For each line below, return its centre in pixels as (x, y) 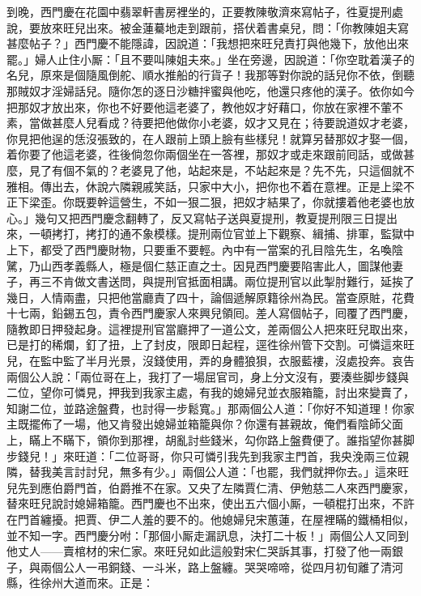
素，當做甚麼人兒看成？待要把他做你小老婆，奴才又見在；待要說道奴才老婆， (210, 123)
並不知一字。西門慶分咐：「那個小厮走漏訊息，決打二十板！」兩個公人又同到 (208, 535)
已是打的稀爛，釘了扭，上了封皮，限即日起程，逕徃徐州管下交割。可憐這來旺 (210, 345)
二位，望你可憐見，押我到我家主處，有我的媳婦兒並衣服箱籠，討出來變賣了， (210, 392)
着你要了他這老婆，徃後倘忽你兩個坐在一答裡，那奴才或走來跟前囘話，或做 (205, 154)
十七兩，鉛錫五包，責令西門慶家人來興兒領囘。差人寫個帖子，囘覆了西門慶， (210, 313)
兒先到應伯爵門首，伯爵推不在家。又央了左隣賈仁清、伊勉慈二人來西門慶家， (210, 487)
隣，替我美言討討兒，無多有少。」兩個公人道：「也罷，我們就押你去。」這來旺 (208, 472)
